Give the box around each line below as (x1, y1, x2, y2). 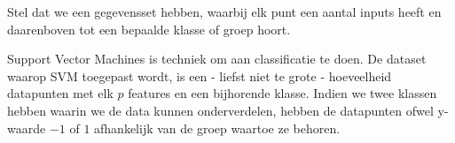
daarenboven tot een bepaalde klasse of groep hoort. (7, 19, 291, 38)
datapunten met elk (7, 84, 114, 102)
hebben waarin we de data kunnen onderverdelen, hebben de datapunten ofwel (7, 101, 434, 119)
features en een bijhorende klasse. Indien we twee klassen (128, 84, 437, 102)
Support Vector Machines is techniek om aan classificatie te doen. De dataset (7, 49, 427, 68)
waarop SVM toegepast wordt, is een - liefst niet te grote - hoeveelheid (7, 66, 392, 85)
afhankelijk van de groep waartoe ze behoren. (94, 118, 341, 137)
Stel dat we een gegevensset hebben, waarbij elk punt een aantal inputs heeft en (7, 3, 442, 20)
